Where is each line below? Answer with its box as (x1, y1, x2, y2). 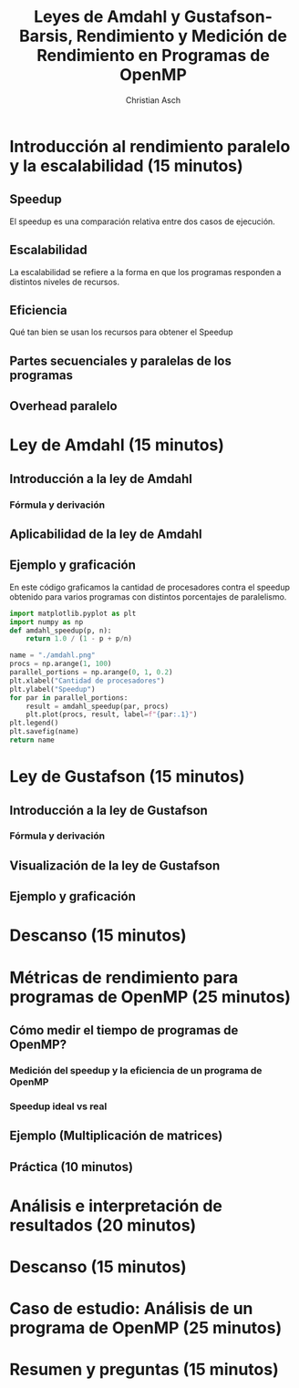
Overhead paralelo (9, 398, 118, 414)
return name (9, 735, 55, 745)
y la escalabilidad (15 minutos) (9, 155, 243, 176)
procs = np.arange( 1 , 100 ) (9, 659, 112, 669)
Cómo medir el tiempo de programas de (9, 1023, 239, 1038)
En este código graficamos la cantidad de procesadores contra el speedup (9, 581, 290, 592)
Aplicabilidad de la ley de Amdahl (9, 527, 202, 542)
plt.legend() (9, 718, 59, 728)
